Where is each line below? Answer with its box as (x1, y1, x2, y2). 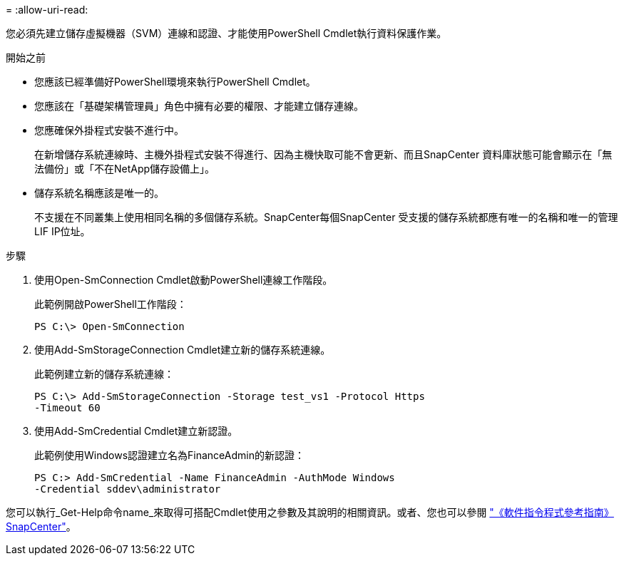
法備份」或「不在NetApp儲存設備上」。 (34, 163, 215, 175)
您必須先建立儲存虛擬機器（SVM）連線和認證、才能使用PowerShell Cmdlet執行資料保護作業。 (6, 27, 447, 39)
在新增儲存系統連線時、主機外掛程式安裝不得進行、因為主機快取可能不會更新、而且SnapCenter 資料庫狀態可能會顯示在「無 (34, 148, 613, 160)
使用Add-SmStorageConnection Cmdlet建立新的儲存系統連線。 (34, 344, 331, 356)
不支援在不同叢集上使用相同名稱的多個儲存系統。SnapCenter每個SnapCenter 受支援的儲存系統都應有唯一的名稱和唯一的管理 (34, 211, 618, 223)
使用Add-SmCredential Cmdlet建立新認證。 (34, 425, 238, 437)
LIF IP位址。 (34, 225, 91, 237)
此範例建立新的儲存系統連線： (34, 368, 174, 380)
